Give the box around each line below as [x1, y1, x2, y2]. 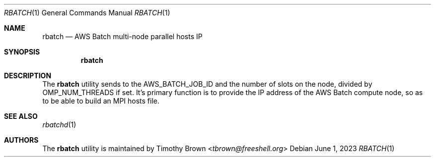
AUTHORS [4, 136, 39, 144]
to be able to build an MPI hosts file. [42, 97, 160, 105]
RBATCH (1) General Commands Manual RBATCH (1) [4, 8, 170, 17]
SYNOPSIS [4, 48, 40, 56]
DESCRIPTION [4, 71, 52, 80]
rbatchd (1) [42, 120, 76, 129]
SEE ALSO [4, 112, 38, 120]
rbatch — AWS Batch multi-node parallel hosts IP [42, 32, 203, 41]
